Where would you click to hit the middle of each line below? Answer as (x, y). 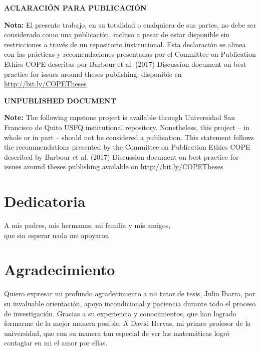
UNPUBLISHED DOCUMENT (60, 100)
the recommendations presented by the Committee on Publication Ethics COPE (127, 147)
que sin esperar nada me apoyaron (57, 235)
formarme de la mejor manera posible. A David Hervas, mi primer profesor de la (127, 323)
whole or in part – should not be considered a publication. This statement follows (129, 137)
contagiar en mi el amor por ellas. (56, 343)
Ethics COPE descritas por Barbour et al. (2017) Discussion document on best (125, 64)
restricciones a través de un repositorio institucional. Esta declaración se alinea (125, 44)
